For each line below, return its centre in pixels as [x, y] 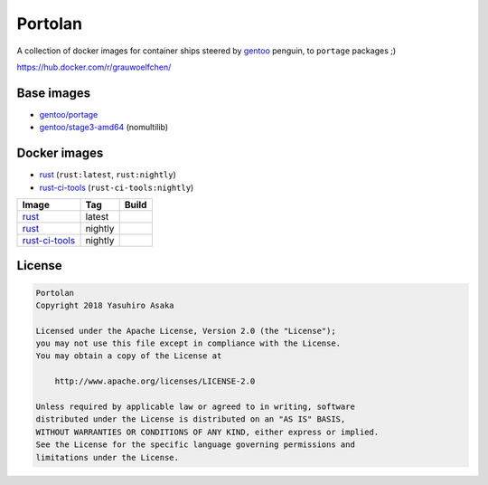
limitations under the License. [108, 457]
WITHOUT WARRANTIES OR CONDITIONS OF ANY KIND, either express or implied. [207, 432]
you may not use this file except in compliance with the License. [188, 343]
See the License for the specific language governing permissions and [196, 445]
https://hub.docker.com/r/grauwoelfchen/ [94, 67]
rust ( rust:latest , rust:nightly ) [108, 175]
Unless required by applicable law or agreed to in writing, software [196, 407]
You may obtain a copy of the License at [129, 356]
